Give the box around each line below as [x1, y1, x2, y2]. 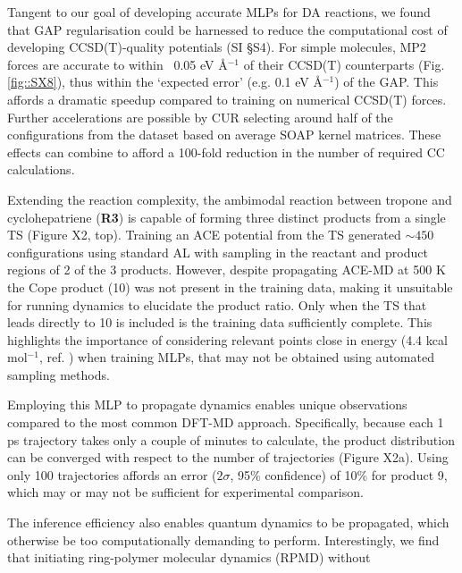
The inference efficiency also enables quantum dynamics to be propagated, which [7, 513, 449, 532]
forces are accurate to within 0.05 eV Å [7, 55, 228, 73]
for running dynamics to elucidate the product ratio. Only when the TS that [7, 295, 427, 314]
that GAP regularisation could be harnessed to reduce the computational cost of [7, 20, 448, 38]
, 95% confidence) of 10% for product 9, [230, 465, 448, 484]
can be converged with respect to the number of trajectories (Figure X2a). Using [7, 448, 449, 467]
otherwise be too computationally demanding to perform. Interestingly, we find [7, 530, 440, 549]
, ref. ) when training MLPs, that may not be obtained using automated [38, 348, 434, 367]
